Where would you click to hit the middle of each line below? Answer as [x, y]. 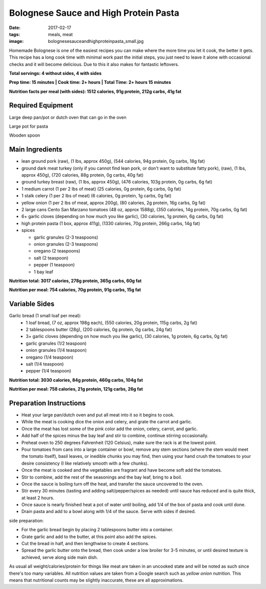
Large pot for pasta [29, 126]
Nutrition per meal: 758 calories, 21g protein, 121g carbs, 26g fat [76, 389]
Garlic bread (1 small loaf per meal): [45, 316]
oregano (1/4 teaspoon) [50, 357]
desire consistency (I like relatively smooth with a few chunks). [85, 463]
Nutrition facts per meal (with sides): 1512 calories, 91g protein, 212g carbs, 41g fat [95, 91]
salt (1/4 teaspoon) [45, 364]
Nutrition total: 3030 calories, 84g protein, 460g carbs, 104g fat [76, 380]
